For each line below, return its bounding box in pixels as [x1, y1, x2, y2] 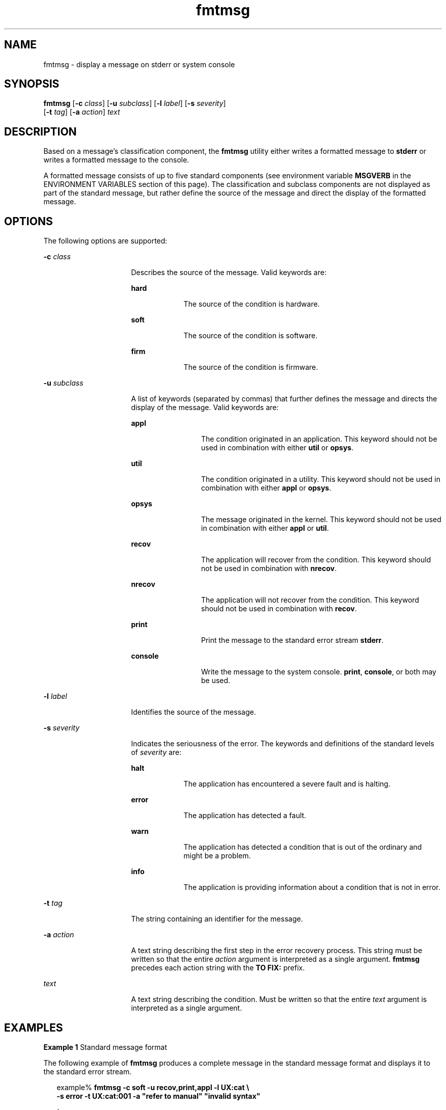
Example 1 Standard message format [43, 1042, 167, 1051]
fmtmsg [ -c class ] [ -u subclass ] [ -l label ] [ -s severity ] [43, 99, 226, 108]
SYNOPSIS [4, 77, 60, 91]
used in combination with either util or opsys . [201, 443, 354, 452]
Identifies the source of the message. [131, 708, 256, 717]
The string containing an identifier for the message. [131, 914, 303, 924]
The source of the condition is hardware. [183, 300, 320, 309]
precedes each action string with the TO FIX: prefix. [131, 963, 305, 972]
